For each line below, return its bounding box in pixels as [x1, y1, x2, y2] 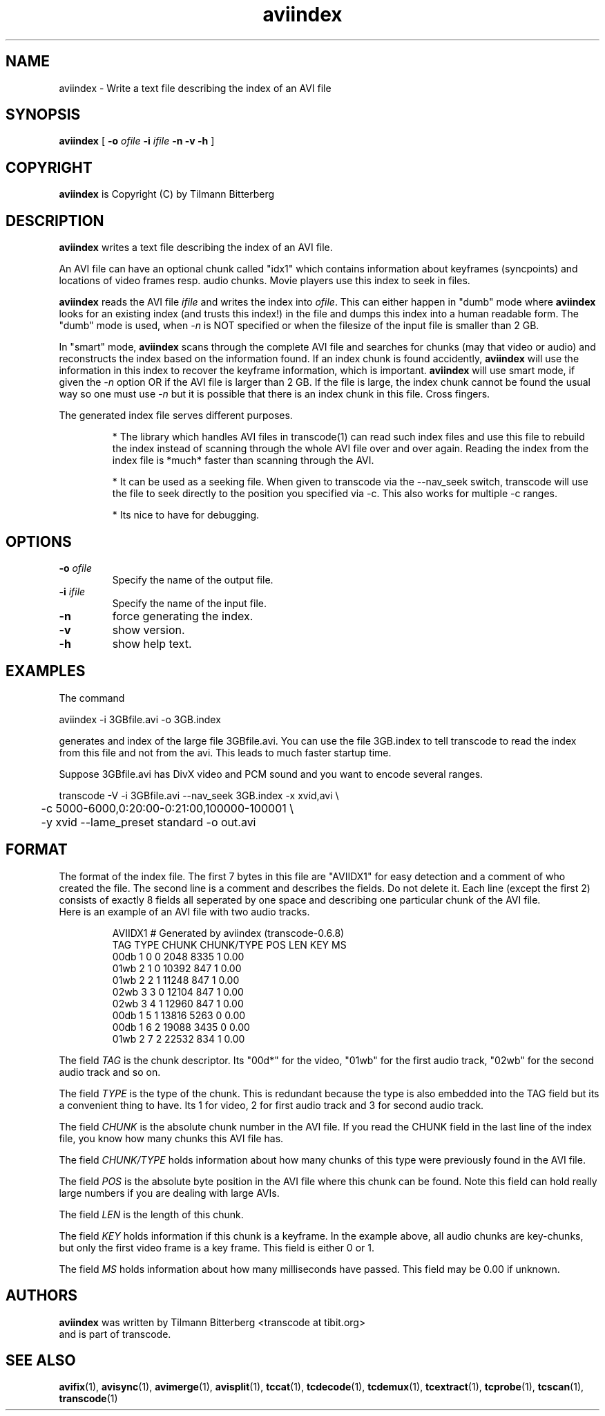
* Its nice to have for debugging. [112, 509, 260, 521]
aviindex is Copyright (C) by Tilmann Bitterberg [59, 188, 275, 201]
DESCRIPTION [6, 212, 104, 230]
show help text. [112, 636, 192, 651]
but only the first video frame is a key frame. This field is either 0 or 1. [59, 1241, 374, 1254]
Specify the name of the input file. [112, 597, 267, 609]
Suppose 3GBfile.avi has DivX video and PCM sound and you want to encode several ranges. [59, 767, 483, 780]
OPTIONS [6, 532, 72, 550]
